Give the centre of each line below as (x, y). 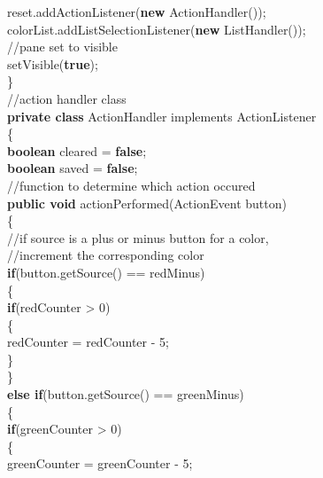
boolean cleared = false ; (77, 150)
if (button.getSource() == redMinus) (106, 272)
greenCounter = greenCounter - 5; (100, 463)
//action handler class (67, 98)
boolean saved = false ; (73, 168)
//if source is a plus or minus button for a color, (138, 237)
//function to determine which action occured (131, 185)
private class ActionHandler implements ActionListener (162, 116)
